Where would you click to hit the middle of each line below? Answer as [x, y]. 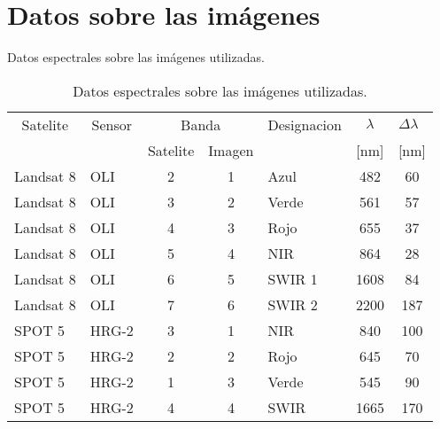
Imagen [231, 150]
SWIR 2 [293, 304]
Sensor [112, 124]
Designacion [305, 124]
